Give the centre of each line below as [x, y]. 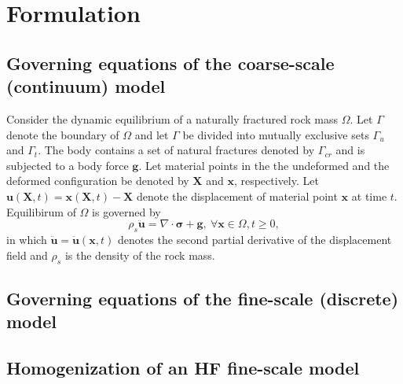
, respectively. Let [276, 181]
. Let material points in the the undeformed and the [264, 165]
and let [152, 134]
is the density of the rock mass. [140, 255]
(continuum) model [86, 86]
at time [369, 196]
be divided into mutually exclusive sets [276, 134]
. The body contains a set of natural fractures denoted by [176, 150]
